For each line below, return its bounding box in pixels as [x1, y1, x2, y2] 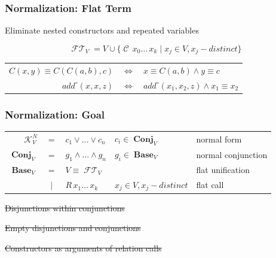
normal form [196, 132, 242, 145]
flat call [196, 178, 224, 191]
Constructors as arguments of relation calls [5, 242, 162, 254]
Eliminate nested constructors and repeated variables [5, 24, 199, 37]
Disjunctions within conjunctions [5, 201, 125, 214]
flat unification [196, 163, 250, 176]
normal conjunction [196, 148, 268, 160]
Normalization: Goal [5, 107, 105, 122]
